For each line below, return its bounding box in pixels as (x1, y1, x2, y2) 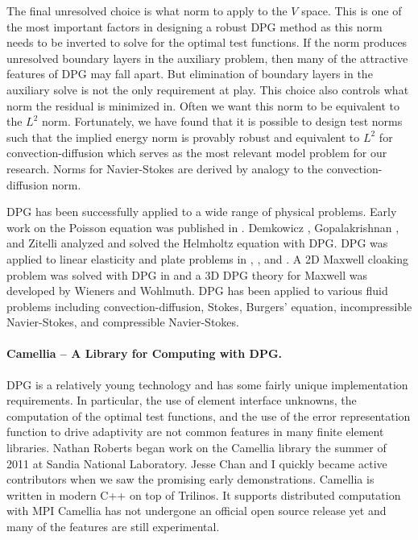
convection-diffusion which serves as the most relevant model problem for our (6, 144, 387, 161)
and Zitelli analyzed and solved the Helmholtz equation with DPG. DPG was (6, 235, 388, 251)
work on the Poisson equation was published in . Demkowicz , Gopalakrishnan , (6, 218, 399, 235)
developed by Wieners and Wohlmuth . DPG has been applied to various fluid (6, 282, 388, 299)
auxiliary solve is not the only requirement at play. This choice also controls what (6, 81, 409, 98)
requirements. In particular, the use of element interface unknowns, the (6, 392, 357, 409)
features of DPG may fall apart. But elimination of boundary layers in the (6, 65, 373, 82)
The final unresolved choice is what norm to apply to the (6, 2, 288, 19)
